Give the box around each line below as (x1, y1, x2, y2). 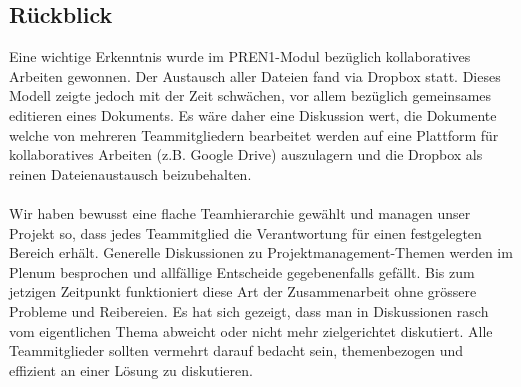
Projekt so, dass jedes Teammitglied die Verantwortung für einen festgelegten (9, 222, 482, 243)
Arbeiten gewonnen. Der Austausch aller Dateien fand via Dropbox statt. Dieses (9, 65, 501, 86)
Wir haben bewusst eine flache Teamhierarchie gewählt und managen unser (9, 202, 471, 223)
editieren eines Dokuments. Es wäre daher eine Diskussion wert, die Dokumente (9, 104, 497, 125)
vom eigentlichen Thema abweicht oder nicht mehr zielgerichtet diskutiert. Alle (9, 320, 493, 341)
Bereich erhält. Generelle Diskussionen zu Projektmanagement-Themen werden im (9, 242, 513, 263)
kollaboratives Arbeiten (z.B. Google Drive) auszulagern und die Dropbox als (9, 144, 483, 165)
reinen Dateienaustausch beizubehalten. (9, 163, 252, 184)
